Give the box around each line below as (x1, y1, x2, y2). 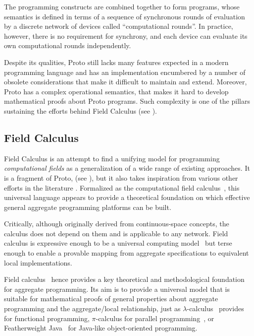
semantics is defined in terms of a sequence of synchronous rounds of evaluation (4, 11, 245, 21)
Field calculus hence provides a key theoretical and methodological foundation (4, 274, 245, 284)
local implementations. (4, 257, 72, 268)
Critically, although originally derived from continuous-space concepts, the (4, 218, 229, 229)
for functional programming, (4, 313, 90, 323)
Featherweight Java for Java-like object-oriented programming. (4, 323, 198, 333)
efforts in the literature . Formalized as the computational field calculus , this (4, 182, 240, 193)
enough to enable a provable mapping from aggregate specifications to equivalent (4, 248, 249, 258)
